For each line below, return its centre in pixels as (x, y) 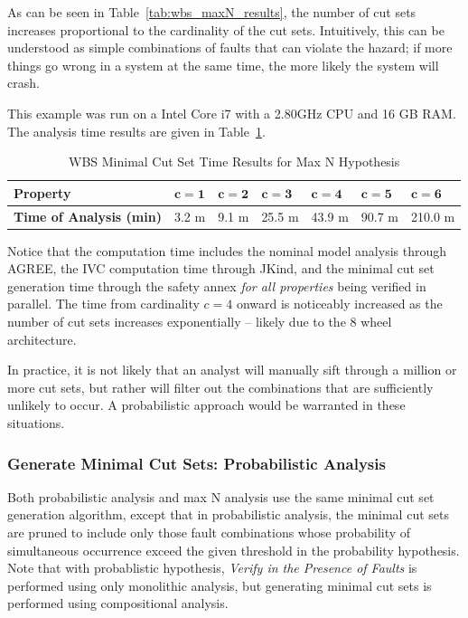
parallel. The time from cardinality (103, 304)
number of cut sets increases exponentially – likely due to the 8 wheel (200, 322)
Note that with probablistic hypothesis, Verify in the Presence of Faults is (212, 568)
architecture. (42, 339)
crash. (23, 83)
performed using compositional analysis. (118, 603)
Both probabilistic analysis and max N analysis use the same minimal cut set (221, 496)
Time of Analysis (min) (88, 216)
